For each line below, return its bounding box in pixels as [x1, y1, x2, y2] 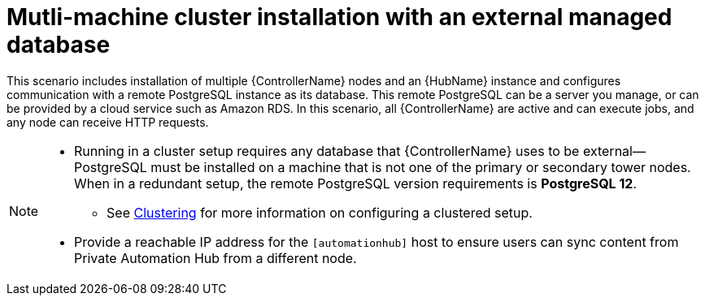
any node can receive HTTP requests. [7, 114, 209, 129]
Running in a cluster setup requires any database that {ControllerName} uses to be [74, 142, 580, 159]
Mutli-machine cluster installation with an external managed [7, 3, 672, 31]
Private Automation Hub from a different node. [74, 249, 357, 266]
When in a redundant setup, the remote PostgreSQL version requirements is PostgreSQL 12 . [74, 175, 637, 192]
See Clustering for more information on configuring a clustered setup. [107, 204, 533, 221]
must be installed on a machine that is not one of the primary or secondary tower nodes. [150, 158, 691, 175]
